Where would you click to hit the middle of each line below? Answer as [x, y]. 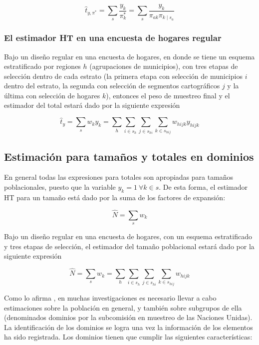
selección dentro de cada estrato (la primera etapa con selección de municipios [123, 76]
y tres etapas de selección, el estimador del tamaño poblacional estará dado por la [129, 246]
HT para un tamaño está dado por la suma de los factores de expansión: [115, 197]
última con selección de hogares [52, 95]
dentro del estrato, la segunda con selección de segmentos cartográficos [112, 86]
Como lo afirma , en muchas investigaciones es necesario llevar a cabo [110, 298]
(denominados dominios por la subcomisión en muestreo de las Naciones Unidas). [128, 317]
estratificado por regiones [42, 66]
